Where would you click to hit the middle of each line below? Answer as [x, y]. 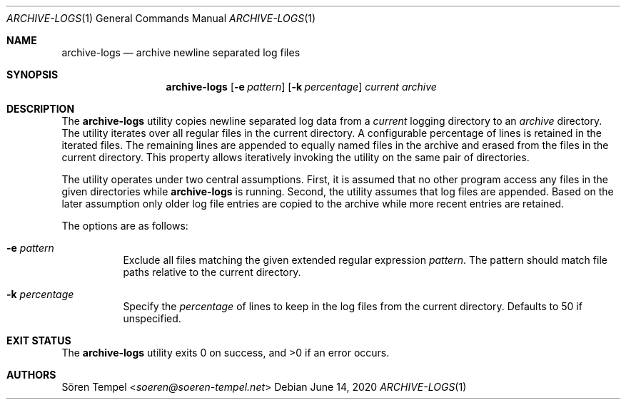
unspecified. [152, 318]
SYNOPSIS [32, 75]
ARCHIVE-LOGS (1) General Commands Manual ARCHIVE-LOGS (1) [161, 18]
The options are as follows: [125, 226]
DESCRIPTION [41, 109]
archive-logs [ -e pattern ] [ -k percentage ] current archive [301, 87]
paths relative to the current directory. [212, 272]
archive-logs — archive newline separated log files [181, 52]
